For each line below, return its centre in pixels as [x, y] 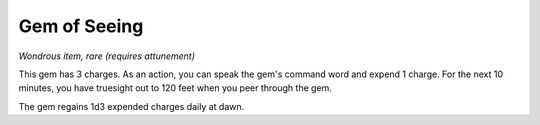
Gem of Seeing [81, 26]
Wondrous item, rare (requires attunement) [106, 56]
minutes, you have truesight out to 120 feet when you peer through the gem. [175, 88]
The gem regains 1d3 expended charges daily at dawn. [131, 106]
